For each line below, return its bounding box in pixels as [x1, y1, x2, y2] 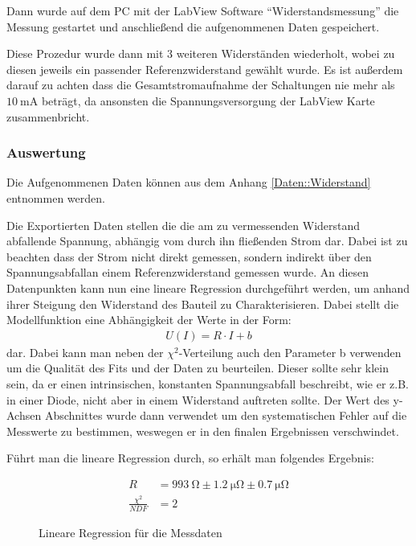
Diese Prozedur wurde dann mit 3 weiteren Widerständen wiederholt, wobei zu [6, 45, 395, 62]
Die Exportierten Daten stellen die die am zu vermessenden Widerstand [6, 216, 361, 233]
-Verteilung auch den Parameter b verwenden [178, 343, 402, 360]
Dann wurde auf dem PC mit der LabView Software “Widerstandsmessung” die [6, 2, 399, 18]
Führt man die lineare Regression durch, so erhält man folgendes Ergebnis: [6, 450, 374, 466]
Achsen [6, 407, 42, 424]
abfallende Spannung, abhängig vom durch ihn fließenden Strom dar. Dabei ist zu [6, 232, 408, 249]
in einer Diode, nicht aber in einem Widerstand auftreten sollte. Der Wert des [6, 391, 389, 408]
